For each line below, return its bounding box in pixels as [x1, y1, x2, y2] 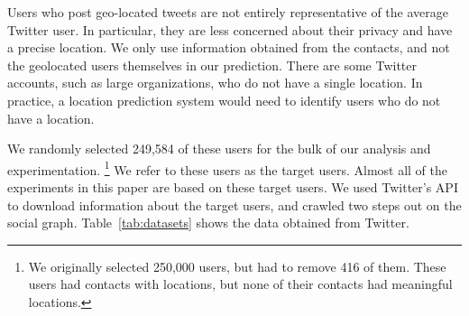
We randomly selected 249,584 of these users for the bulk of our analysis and [7, 139, 431, 158]
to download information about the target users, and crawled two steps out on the [7, 195, 462, 214]
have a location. [7, 108, 95, 127]
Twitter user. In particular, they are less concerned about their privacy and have [7, 20, 453, 39]
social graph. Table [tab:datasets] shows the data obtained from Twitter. [7, 213, 409, 232]
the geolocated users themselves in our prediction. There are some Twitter [7, 55, 418, 74]
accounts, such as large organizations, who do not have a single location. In [7, 73, 423, 92]
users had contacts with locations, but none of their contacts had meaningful [28, 274, 453, 293]
